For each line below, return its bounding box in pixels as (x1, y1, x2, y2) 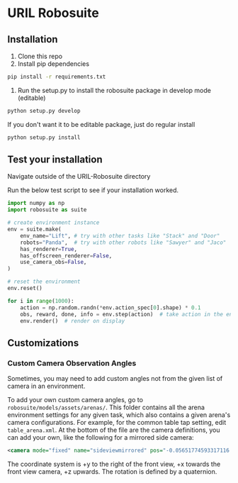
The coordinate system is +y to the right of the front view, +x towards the (7, 460, 221, 468)
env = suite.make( (7, 226, 62, 233)
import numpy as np (7, 200, 65, 207)
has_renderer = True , (20, 245, 78, 252)
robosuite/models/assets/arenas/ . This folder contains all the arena (7, 403, 205, 412)
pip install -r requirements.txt (7, 73, 106, 80)
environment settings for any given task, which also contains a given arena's (7, 411, 231, 419)
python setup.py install (7, 133, 81, 141)
